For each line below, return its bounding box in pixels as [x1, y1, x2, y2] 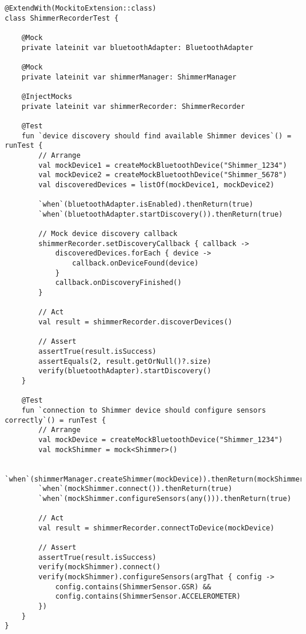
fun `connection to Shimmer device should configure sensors [21, 406, 266, 414]
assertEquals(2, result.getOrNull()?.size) [38, 357, 211, 366]
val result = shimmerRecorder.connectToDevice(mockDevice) [38, 523, 275, 532]
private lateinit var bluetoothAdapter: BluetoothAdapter [21, 43, 254, 52]
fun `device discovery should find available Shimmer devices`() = [21, 131, 291, 140]
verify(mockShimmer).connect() [38, 563, 161, 572]
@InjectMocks [21, 92, 72, 101]
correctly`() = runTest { [5, 416, 106, 424]
